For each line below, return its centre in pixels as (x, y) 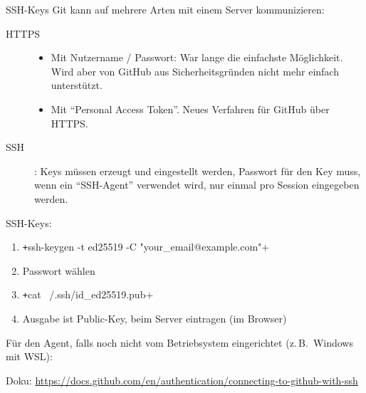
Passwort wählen (59, 270)
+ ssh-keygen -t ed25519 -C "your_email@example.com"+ (146, 247)
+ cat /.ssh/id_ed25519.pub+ (88, 294)
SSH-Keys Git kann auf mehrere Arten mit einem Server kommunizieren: (165, 9)
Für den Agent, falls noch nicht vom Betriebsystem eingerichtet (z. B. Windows (179, 342)
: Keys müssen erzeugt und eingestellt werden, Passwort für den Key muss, (198, 171)
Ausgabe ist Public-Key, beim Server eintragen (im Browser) (155, 319)
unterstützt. (77, 85)
